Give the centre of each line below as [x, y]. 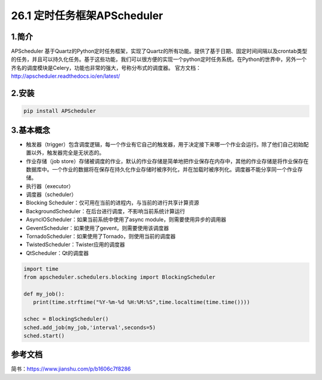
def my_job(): [44, 294]
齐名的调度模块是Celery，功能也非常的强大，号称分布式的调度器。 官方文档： [106, 68]
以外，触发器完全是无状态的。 [67, 153]
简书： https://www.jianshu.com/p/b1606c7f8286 [71, 369]
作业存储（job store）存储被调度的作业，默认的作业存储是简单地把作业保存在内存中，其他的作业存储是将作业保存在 [167, 161]
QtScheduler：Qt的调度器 [57, 253]
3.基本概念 [31, 130]
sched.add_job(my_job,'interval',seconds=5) [90, 327]
